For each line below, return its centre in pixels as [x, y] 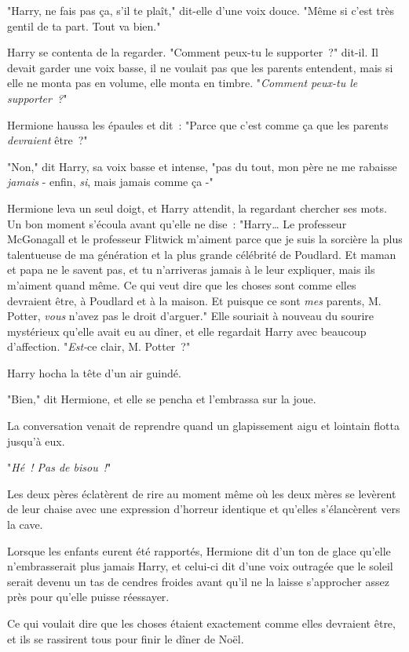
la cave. [25, 525]
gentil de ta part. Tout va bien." [84, 25]
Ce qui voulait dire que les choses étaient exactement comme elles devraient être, [201, 623]
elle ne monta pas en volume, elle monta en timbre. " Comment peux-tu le [183, 83]
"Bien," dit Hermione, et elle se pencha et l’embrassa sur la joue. [162, 399]
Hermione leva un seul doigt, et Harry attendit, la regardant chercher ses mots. [197, 208]
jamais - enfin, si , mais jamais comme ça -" [110, 182]
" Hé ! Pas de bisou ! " [59, 467]
